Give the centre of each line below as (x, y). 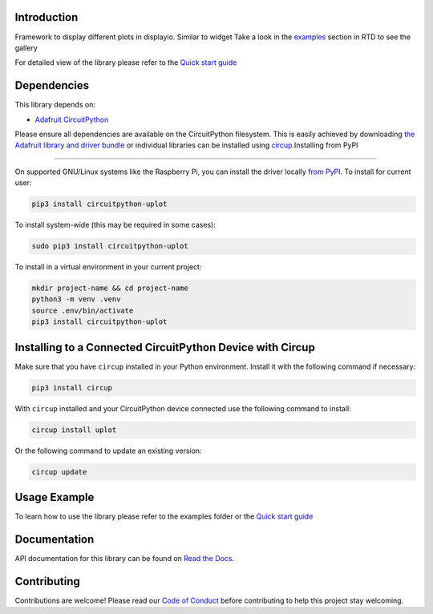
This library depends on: (55, 105)
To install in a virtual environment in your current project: (108, 267)
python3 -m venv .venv (76, 299)
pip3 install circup (72, 388)
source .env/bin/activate (83, 310)
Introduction (47, 17)
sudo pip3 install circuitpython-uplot (110, 246)
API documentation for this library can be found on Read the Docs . (125, 559)
